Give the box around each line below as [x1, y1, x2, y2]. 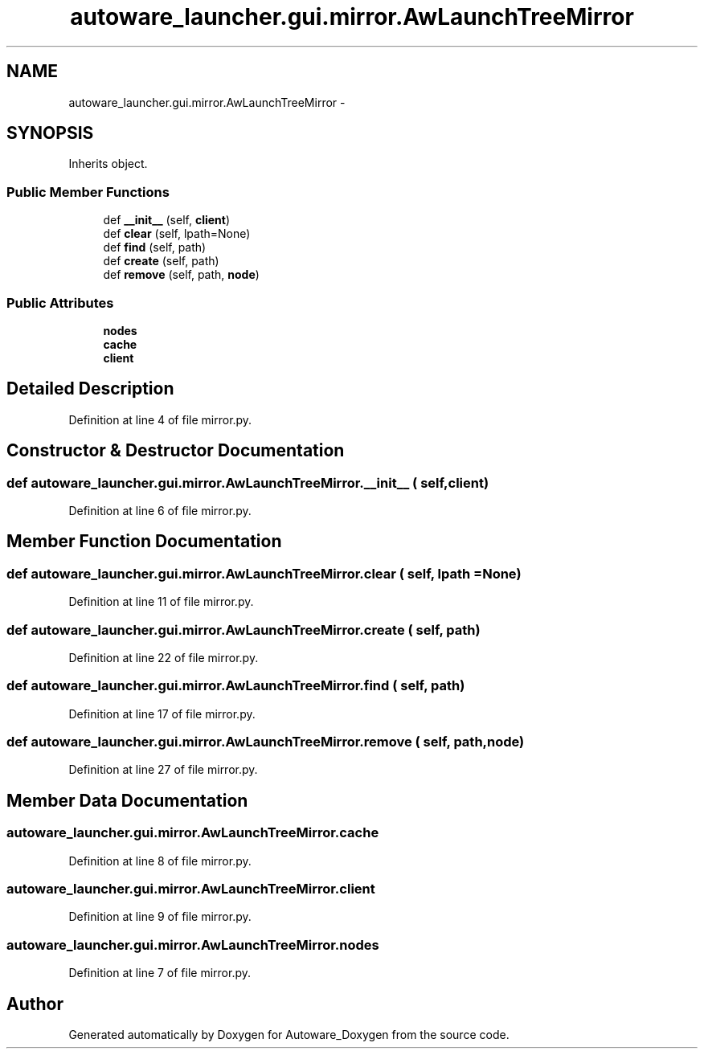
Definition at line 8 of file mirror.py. [68, 853, 252, 868]
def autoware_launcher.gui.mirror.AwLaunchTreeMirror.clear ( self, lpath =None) [6, 565, 522, 582]
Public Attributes [6, 294, 114, 311]
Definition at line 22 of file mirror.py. [68, 650, 259, 664]
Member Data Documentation [6, 790, 248, 811]
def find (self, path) [103, 240, 207, 255]
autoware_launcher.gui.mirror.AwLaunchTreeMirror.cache [6, 824, 379, 841]
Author [6, 993, 63, 1014]
